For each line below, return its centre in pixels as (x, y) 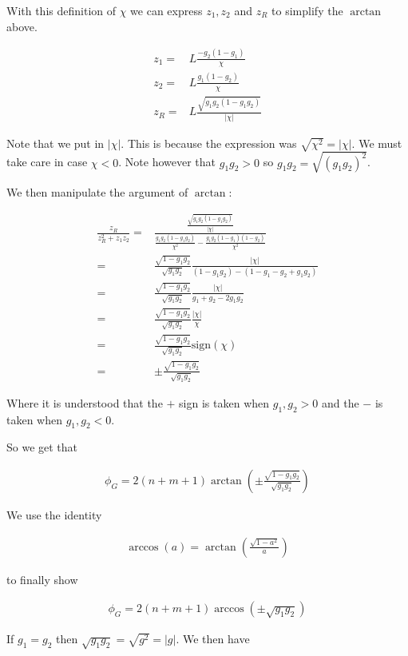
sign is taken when (224, 402)
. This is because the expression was (209, 143)
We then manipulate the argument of (97, 191)
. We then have (213, 639)
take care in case (47, 162)
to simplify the (307, 10)
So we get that (42, 447)
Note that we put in (55, 143)
